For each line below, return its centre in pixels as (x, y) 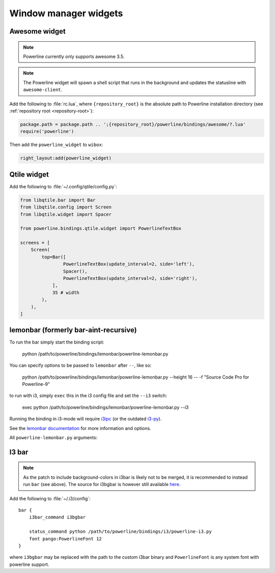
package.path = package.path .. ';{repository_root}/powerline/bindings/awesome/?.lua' (133, 124)
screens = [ (35, 243)
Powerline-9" (36, 384)
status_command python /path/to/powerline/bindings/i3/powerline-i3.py (120, 532)
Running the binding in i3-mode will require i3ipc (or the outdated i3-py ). (86, 419)
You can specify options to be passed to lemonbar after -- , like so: (80, 365)
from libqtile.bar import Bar (58, 200)
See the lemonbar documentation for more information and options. (80, 428)
